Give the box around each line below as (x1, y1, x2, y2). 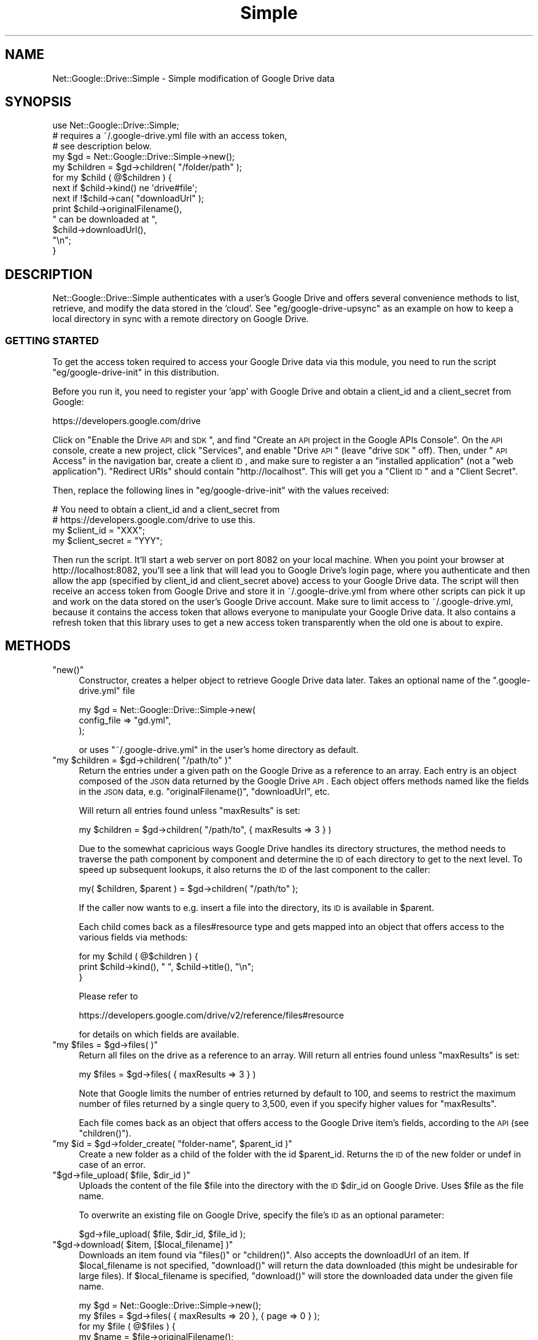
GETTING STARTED (5, 334, 99, 347)
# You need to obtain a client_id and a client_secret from (52, 504, 280, 515)
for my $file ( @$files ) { (79, 1320, 176, 1331)
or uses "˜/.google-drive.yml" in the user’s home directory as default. (79, 744, 359, 755)
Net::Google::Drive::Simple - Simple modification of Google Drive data (52, 73, 335, 84)
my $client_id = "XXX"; (52, 525, 145, 536)
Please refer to (79, 990, 138, 1001)
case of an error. (79, 1159, 146, 1170)
